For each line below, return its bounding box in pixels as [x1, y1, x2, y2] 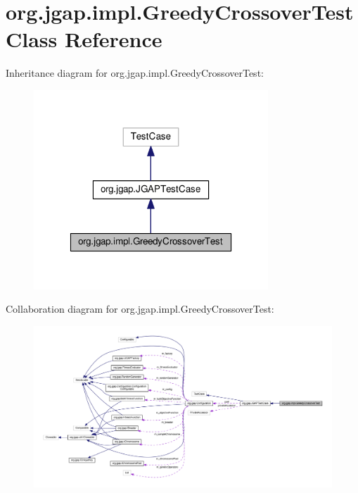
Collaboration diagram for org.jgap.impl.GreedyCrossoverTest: [6, 301, 274, 316]
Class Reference [6, 25, 162, 54]
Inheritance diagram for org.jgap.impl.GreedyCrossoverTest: [6, 65, 264, 80]
